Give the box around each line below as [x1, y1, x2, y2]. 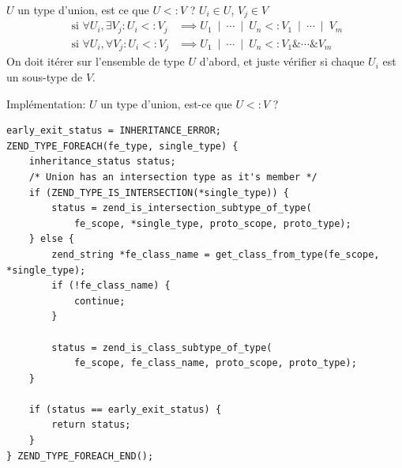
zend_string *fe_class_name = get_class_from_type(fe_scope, [51, 248, 380, 260]
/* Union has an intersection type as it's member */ [28, 171, 317, 183]
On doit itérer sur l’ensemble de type [6, 53, 185, 70]
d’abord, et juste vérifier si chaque [199, 53, 365, 70]
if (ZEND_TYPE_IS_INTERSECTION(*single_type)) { [28, 187, 289, 198]
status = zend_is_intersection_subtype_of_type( [51, 202, 312, 214]
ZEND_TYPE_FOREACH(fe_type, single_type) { [6, 140, 239, 152]
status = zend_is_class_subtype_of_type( [51, 342, 272, 353]
